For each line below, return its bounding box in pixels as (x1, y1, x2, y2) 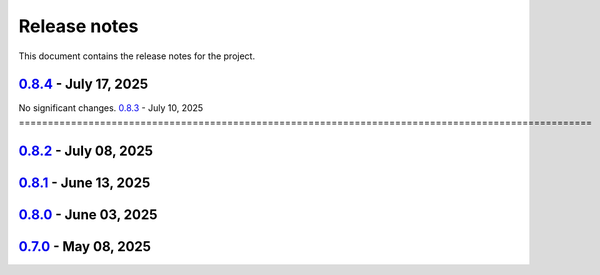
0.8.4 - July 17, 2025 (18, 76, 149, 93)
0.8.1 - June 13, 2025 (18, 174, 151, 191)
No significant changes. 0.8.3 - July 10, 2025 (18, 102, 204, 114)
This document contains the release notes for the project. (18, 50, 255, 62)
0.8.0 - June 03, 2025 (18, 206, 158, 223)
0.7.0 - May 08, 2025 (18, 238, 152, 255)
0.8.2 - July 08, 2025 (18, 142, 154, 159)
